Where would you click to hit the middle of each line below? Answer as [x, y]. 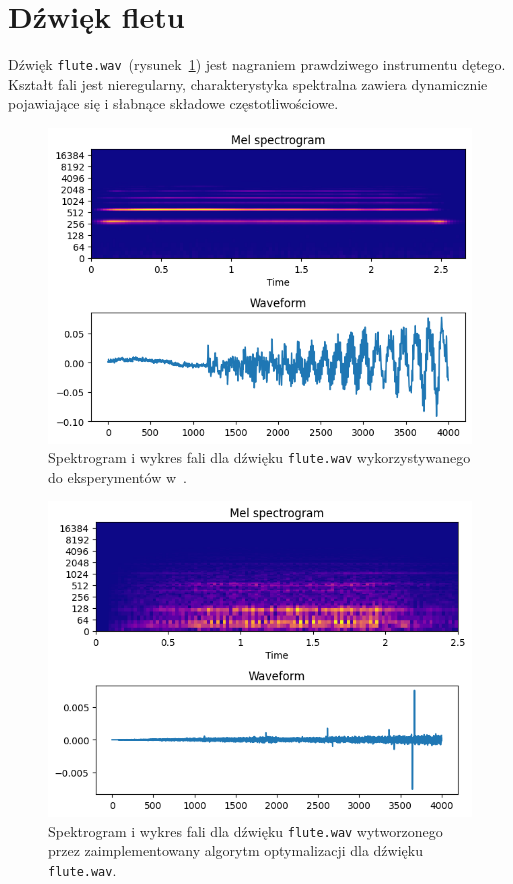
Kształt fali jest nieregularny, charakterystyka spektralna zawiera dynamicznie [248, 83]
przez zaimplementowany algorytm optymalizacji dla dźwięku [235, 850]
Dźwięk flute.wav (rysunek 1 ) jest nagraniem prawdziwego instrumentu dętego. [257, 64]
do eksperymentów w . [117, 476]
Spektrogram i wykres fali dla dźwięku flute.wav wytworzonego [245, 830]
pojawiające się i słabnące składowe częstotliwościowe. [173, 103]
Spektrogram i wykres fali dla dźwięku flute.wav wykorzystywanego [259, 457]
